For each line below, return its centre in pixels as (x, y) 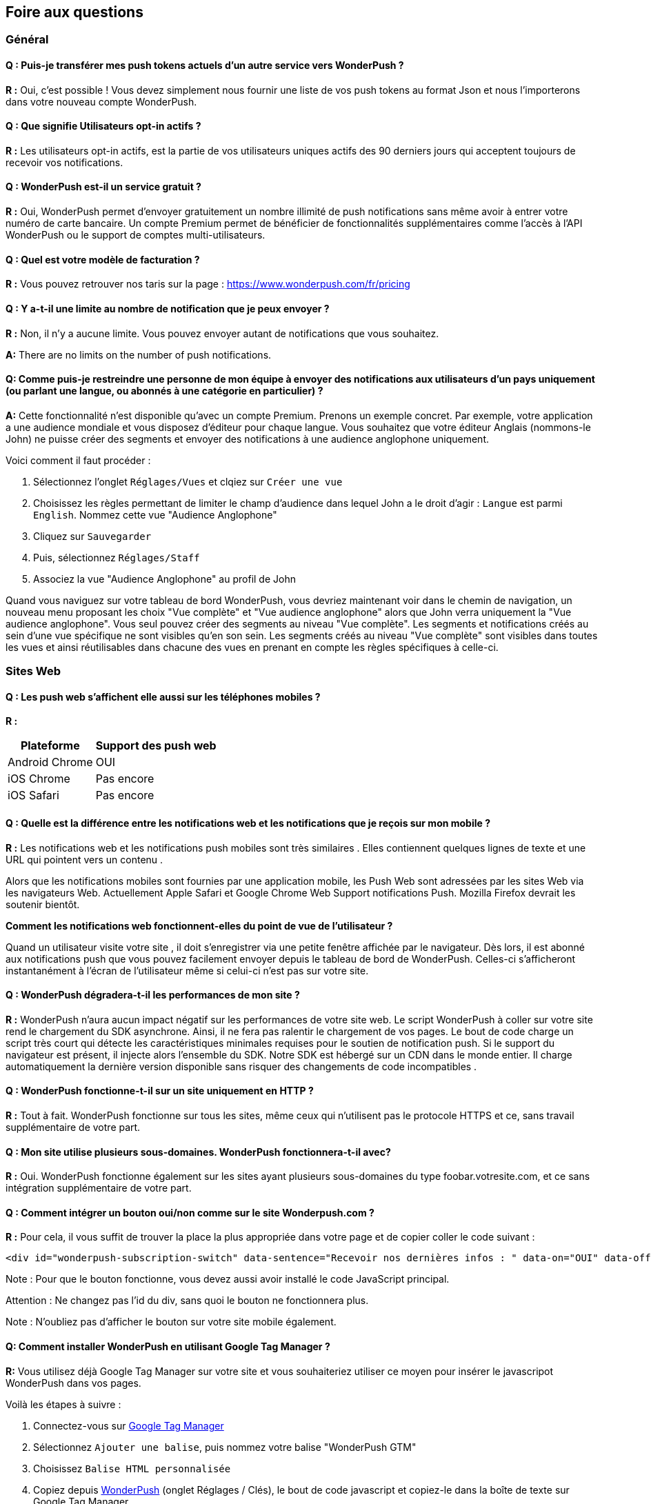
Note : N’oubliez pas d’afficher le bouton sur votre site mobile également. (171, 1322)
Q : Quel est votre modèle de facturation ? (103, 259)
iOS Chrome (39, 779)
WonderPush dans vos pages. (73, 1383)
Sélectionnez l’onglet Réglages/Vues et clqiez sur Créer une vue (188, 481)
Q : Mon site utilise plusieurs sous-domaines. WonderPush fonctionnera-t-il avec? (198, 1152)
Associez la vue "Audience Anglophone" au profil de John (164, 579)
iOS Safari (33, 795)
